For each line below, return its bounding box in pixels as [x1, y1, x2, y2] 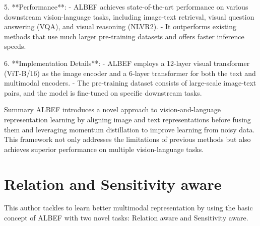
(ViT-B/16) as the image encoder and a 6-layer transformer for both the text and [4, 67, 256, 78]
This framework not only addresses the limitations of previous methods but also [4, 134, 251, 144]
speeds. [4, 41, 26, 51]
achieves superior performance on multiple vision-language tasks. [4, 143, 204, 154]
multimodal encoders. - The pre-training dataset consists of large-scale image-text [4, 78, 256, 88]
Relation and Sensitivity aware [4, 173, 222, 194]
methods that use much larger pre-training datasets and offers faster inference [4, 31, 244, 41]
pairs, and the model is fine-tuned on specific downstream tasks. [4, 87, 202, 98]
